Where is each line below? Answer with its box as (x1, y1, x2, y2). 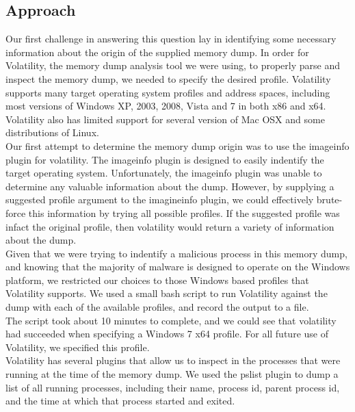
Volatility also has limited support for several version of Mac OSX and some (5, 112, 325, 126)
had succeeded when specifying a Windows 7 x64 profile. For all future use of (5, 326, 328, 341)
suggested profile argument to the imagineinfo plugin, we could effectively (5, 192, 314, 207)
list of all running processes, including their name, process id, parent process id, (5, 380, 340, 394)
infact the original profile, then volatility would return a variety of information (5, 219, 334, 233)
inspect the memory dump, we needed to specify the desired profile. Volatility (5, 71, 331, 86)
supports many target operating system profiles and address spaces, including (5, 85, 330, 99)
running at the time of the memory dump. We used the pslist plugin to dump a (5, 367, 339, 381)
